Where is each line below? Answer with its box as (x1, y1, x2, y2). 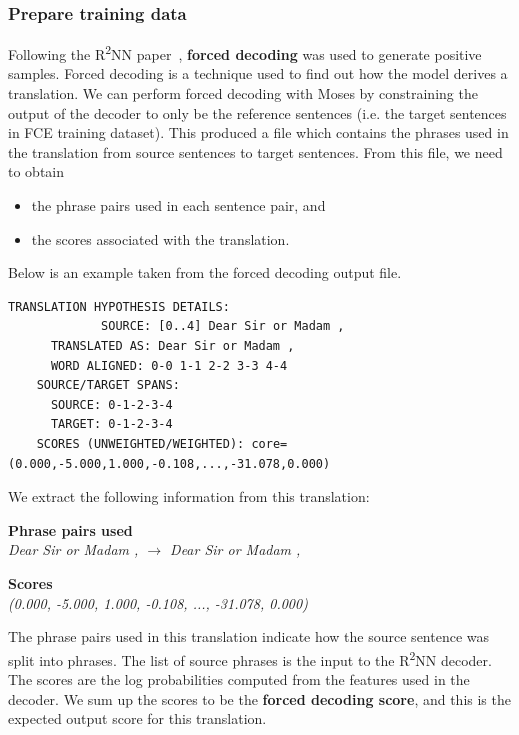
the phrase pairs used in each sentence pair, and (31, 195, 326, 216)
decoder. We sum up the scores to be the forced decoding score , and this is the (8, 688, 511, 709)
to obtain (8, 161, 65, 182)
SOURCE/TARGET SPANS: (36, 378, 180, 393)
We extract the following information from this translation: (8, 486, 370, 507)
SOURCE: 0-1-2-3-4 (50, 397, 173, 412)
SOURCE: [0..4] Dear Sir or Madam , (101, 319, 345, 334)
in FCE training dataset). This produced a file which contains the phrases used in (8, 122, 509, 143)
